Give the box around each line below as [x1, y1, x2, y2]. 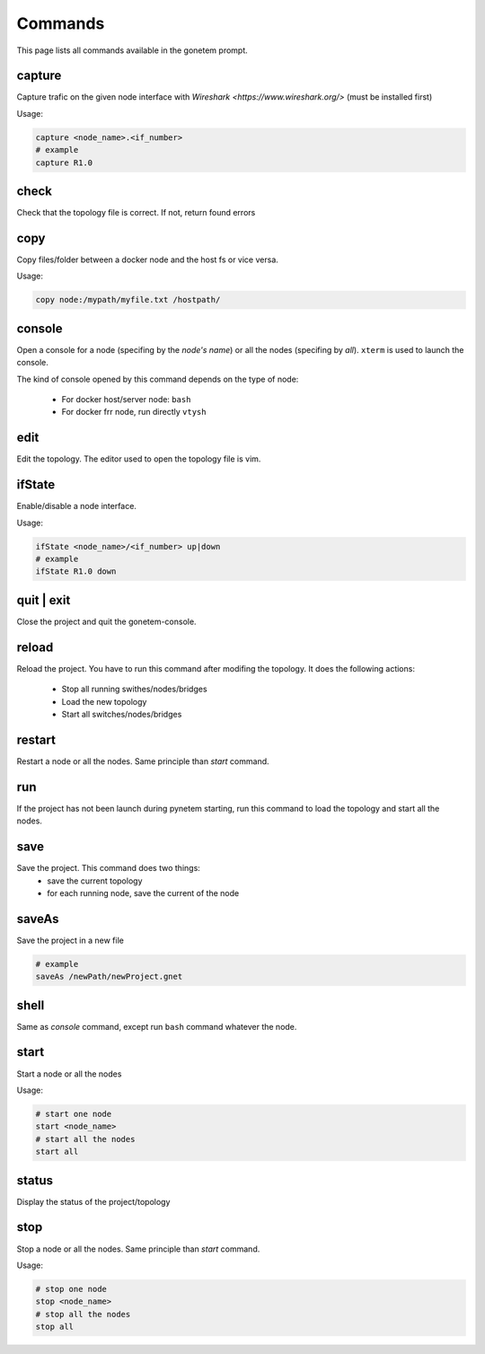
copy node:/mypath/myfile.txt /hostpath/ [35, 295, 221, 305]
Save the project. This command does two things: [16, 863, 201, 874]
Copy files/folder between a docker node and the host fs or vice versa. [16, 254, 278, 265]
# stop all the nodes [35, 1309, 131, 1319]
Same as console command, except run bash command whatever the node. [16, 1021, 297, 1032]
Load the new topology [61, 696, 147, 707]
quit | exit [16, 593, 71, 608]
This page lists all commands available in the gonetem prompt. [16, 45, 249, 56]
